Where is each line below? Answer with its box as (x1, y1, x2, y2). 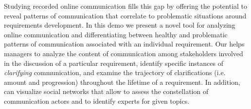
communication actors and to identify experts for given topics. (4, 95, 190, 106)
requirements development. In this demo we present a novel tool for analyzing (4, 20, 235, 30)
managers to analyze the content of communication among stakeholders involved (4, 48, 243, 58)
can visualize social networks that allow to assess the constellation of (4, 86, 209, 96)
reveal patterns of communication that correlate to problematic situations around (4, 10, 247, 20)
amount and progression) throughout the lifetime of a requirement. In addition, (4, 77, 240, 87)
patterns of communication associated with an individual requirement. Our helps (4, 39, 245, 49)
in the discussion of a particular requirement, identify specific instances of (4, 58, 223, 68)
